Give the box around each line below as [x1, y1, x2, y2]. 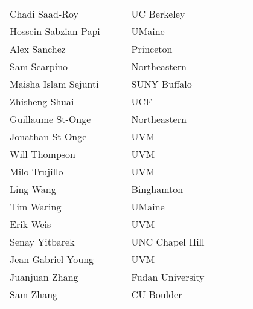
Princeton [131, 42, 173, 56]
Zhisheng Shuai [10, 94, 74, 108]
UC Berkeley [131, 7, 185, 21]
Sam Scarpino [10, 59, 68, 73]
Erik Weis [10, 217, 51, 231]
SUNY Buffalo [131, 77, 192, 91]
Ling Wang [10, 182, 56, 196]
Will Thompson [10, 147, 75, 161]
